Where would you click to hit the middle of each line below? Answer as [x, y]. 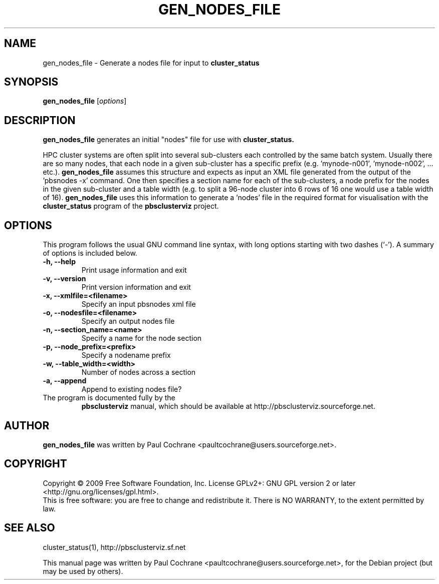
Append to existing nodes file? [132, 389]
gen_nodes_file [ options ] [85, 101]
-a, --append [65, 381]
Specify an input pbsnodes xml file [139, 304]
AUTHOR [27, 425]
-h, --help [59, 262]
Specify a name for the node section [142, 338]
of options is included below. [90, 253]
